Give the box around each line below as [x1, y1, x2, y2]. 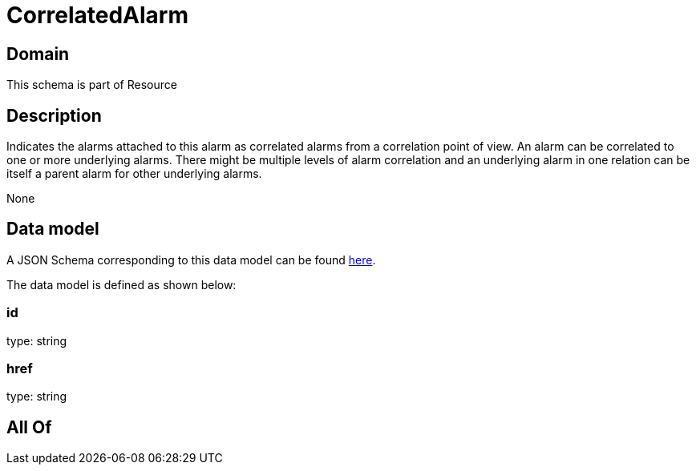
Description [6, 105, 102, 126]
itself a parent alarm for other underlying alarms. [6, 167, 262, 181]
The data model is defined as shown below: [6, 277, 237, 292]
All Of [6, 417, 52, 437]
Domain [6, 43, 70, 64]
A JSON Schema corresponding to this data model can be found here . [6, 252, 376, 267]
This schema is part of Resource [6, 78, 177, 92]
